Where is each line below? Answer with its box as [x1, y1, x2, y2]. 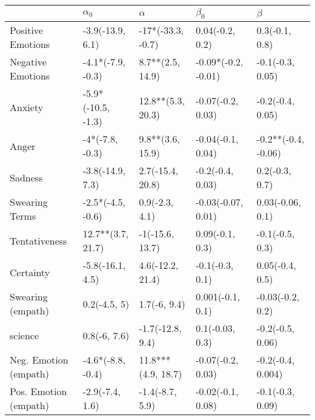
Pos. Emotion [10, 384, 67, 399]
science [10, 328, 39, 342]
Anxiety [10, 100, 44, 115]
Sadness [10, 170, 43, 185]
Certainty [10, 265, 50, 279]
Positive [10, 23, 43, 38]
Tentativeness [10, 233, 67, 248]
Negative [10, 55, 47, 69]
